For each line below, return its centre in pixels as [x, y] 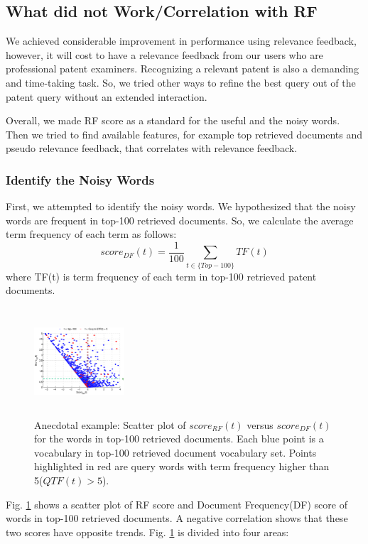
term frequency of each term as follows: [91, 234]
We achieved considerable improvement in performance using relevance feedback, [181, 41]
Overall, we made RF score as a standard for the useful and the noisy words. [173, 120]
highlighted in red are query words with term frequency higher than [182, 466]
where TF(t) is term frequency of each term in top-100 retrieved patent [161, 276]
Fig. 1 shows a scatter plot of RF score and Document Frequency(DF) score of [177, 504]
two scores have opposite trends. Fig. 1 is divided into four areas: [147, 532]
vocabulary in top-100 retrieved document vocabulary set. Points [175, 452]
